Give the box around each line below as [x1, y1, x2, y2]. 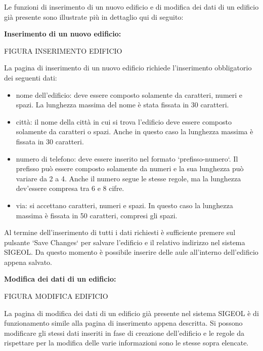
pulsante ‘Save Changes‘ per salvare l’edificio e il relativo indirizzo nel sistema [4, 237, 245, 247]
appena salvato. [4, 256, 52, 267]
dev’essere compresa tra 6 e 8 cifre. [16, 183, 124, 193]
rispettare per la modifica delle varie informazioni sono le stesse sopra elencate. [4, 337, 249, 348]
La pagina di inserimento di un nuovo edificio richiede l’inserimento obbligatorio [4, 62, 252, 73]
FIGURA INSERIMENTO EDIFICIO [4, 45, 122, 56]
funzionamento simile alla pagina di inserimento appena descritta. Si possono [4, 318, 243, 328]
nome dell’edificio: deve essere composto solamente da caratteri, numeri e [16, 89, 243, 100]
